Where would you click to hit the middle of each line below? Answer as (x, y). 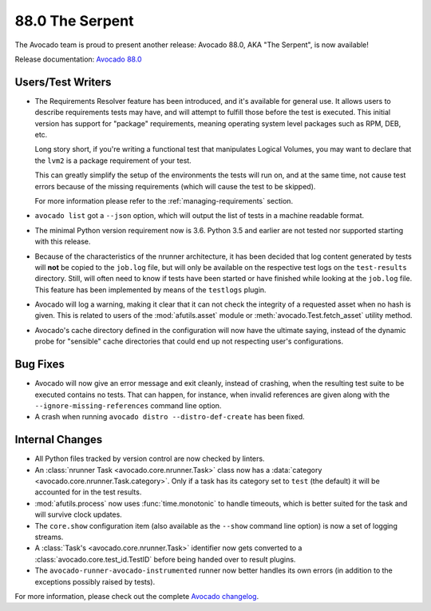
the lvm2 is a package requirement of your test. (113, 161)
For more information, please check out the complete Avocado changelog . (137, 596)
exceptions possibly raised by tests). (95, 581)
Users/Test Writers (63, 82)
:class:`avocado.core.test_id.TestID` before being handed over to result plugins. (165, 559)
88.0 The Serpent (74, 21)
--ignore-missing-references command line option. (128, 405)
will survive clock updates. (79, 514)
